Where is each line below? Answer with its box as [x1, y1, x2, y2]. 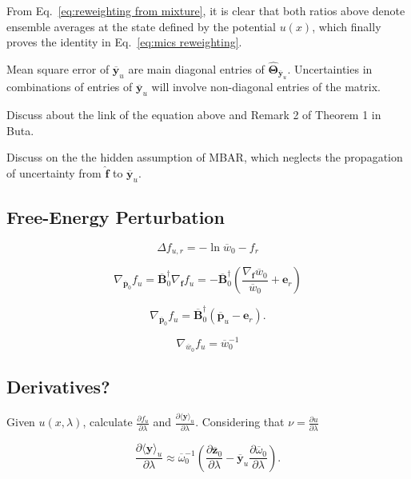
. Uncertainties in [287, 61, 373, 77]
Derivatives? [6, 374, 110, 399]
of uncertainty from [6, 164, 102, 181]
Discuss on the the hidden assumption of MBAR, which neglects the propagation [6, 149, 403, 166]
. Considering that [195, 413, 285, 430]
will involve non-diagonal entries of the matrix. [151, 78, 381, 95]
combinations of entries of [6, 78, 133, 95]
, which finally [312, 18, 381, 34]
